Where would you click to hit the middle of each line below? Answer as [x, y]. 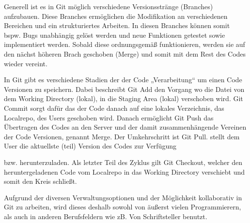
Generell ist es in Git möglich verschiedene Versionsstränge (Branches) [109, 6]
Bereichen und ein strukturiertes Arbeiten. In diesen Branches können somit [117, 25]
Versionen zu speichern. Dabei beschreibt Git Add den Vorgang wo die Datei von [124, 89]
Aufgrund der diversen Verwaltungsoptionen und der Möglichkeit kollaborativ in [123, 197]
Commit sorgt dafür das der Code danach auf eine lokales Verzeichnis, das [114, 108]
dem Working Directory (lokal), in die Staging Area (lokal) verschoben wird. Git [124, 98]
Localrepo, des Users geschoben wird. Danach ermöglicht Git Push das [109, 117]
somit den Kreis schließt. [40, 181]
